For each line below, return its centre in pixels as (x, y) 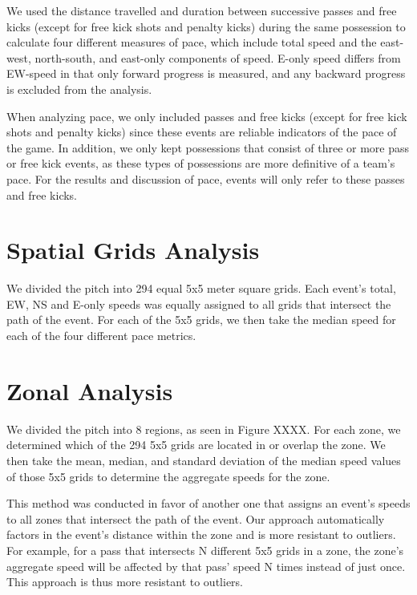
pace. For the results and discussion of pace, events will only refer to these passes (206, 178)
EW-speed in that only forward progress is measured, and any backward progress (206, 73)
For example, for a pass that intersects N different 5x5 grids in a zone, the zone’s (205, 550)
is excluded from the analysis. (79, 89)
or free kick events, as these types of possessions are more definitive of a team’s (201, 163)
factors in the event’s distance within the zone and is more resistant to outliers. (201, 534)
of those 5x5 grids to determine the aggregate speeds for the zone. (168, 476)
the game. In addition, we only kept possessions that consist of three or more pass (208, 147)
